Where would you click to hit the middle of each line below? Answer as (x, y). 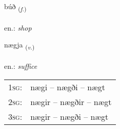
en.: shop (18, 27)
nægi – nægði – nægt (68, 87)
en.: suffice (21, 66)
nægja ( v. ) (19, 45)
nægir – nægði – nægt (69, 116)
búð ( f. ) (15, 7)
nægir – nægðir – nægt (71, 101)
